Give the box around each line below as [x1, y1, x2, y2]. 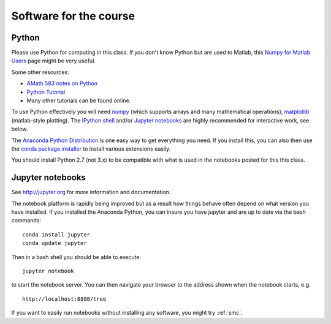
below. [11, 126, 28, 133]
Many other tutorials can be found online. [26, 97, 131, 104]
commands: [11, 217, 42, 224]
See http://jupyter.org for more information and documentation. [11, 189, 171, 196]
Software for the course [11, 9, 135, 23]
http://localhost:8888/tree [22, 295, 107, 303]
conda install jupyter [22, 231, 91, 238]
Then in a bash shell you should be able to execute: [11, 253, 141, 260]
